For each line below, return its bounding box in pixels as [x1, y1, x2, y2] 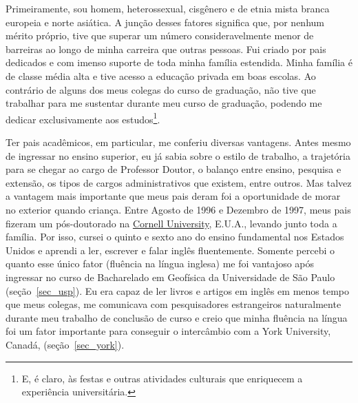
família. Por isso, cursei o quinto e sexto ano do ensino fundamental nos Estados [6, 229, 344, 244]
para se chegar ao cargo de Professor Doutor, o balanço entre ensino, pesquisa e [6, 162, 341, 176]
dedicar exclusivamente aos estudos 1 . [6, 110, 160, 126]
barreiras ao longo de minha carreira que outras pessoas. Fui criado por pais [6, 41, 326, 56]
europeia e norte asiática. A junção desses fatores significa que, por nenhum [6, 14, 324, 29]
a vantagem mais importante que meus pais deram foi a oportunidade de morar [6, 189, 341, 203]
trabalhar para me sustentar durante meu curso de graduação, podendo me [6, 96, 322, 110]
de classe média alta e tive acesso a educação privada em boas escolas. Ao [6, 68, 316, 83]
